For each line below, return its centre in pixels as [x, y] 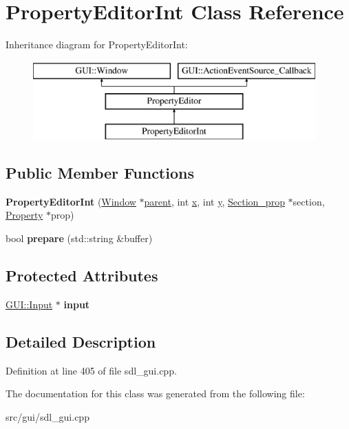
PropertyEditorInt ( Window [71, 201]
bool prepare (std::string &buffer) [79, 238]
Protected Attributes [82, 276]
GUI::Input [29, 304]
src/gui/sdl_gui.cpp [47, 416]
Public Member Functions [100, 173]
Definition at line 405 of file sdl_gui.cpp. [91, 370]
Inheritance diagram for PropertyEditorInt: [97, 44]
